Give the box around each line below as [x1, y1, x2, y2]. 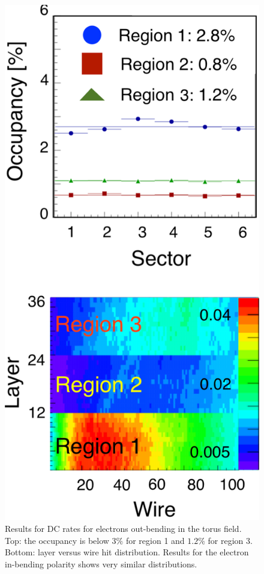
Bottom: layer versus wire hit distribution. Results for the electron [5, 546, 249, 558]
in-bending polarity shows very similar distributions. [5, 557, 197, 570]
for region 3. [208, 534, 253, 546]
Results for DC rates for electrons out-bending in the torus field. [5, 522, 242, 534]
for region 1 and [125, 534, 185, 546]
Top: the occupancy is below [5, 534, 109, 546]
